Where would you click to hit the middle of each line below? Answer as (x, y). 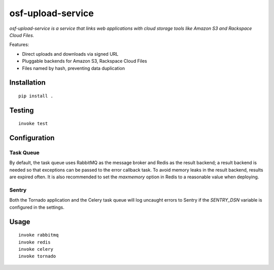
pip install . (36, 96)
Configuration (32, 138)
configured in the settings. (37, 207)
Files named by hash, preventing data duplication (74, 68)
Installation (27, 83)
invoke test (33, 124)
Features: (19, 45)
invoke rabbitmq (39, 235)
